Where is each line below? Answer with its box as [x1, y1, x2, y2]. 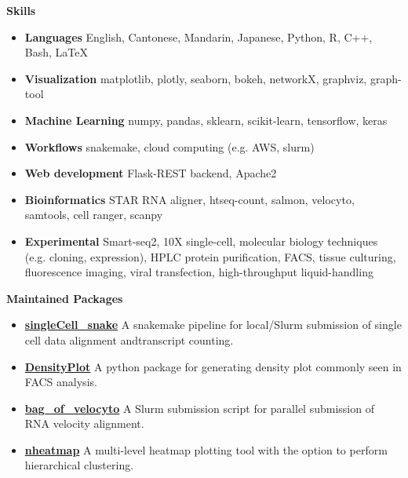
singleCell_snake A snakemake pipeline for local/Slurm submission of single [24, 316, 402, 333]
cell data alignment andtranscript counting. [24, 331, 234, 348]
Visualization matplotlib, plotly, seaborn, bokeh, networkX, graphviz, [24, 70, 367, 86]
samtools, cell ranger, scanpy [24, 206, 163, 223]
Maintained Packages [6, 290, 123, 306]
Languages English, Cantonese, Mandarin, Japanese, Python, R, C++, [24, 28, 373, 45]
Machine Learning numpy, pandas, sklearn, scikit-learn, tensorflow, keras [24, 111, 388, 128]
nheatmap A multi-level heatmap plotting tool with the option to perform [24, 441, 388, 458]
